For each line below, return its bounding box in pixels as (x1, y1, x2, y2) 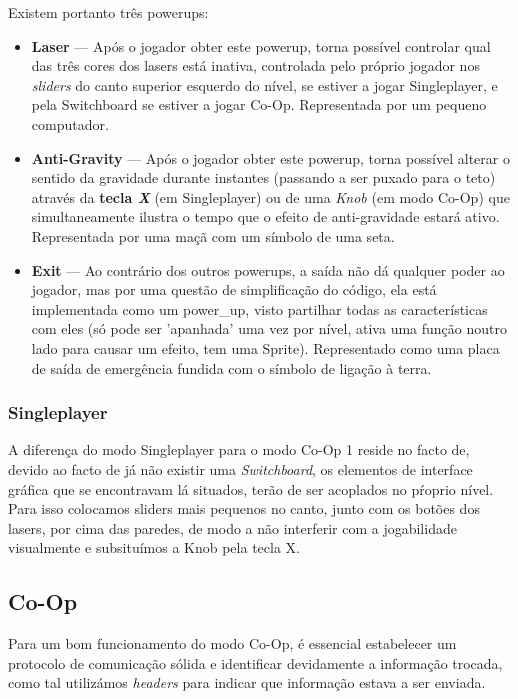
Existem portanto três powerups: (8, 2, 209, 22)
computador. (31, 113, 109, 134)
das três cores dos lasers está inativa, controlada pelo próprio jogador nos (31, 55, 480, 76)
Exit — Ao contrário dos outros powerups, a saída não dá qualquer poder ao (31, 259, 505, 280)
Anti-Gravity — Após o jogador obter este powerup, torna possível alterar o (31, 147, 510, 168)
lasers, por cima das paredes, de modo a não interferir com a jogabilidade (8, 517, 457, 538)
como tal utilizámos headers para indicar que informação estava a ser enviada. (8, 672, 486, 693)
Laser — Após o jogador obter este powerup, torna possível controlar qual (31, 35, 491, 56)
